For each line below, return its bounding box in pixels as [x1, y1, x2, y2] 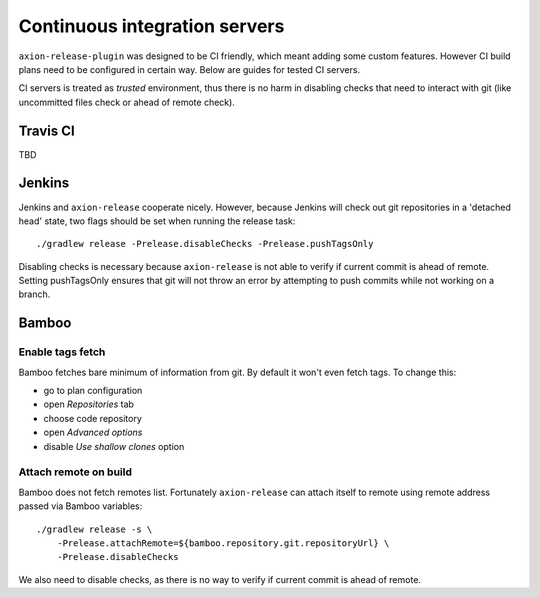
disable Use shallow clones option [43, 440, 185, 452]
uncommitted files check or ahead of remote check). [18, 96, 235, 108]
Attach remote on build [18, 465, 133, 479]
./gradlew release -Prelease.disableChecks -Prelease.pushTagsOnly [36, 238, 374, 250]
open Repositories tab [43, 398, 135, 410]
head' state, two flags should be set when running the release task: [18, 215, 296, 227]
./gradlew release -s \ [36, 523, 153, 535]
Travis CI [18, 122, 75, 139]
